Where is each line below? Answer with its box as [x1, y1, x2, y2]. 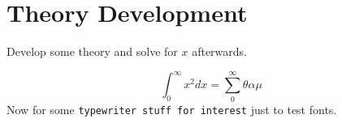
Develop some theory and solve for [6, 43, 178, 60]
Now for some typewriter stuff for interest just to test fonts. [6, 100, 337, 117]
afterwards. [192, 43, 247, 60]
